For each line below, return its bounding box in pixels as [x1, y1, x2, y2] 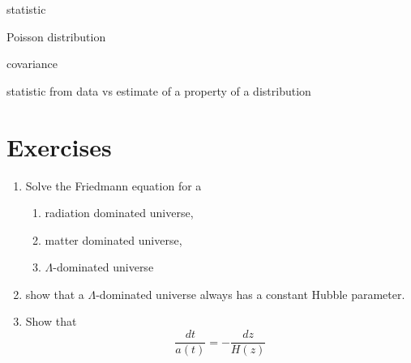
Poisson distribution [6, 28, 106, 45]
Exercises [6, 130, 112, 163]
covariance [6, 55, 58, 72]
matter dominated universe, [45, 231, 182, 248]
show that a [25, 285, 84, 302]
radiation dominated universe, [45, 204, 194, 221]
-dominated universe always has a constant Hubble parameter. [96, 285, 405, 302]
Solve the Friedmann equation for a [25, 177, 202, 194]
